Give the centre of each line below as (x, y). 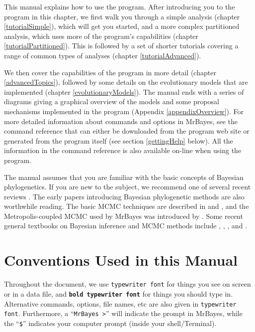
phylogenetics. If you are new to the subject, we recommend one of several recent (127, 187)
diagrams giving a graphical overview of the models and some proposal (112, 101)
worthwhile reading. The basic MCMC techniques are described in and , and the (127, 206)
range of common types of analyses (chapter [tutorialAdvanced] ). (103, 55)
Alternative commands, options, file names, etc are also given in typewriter (120, 303)
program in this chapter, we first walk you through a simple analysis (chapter (122, 16)
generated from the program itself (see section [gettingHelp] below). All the (119, 140)
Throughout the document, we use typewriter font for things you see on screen (127, 284)
